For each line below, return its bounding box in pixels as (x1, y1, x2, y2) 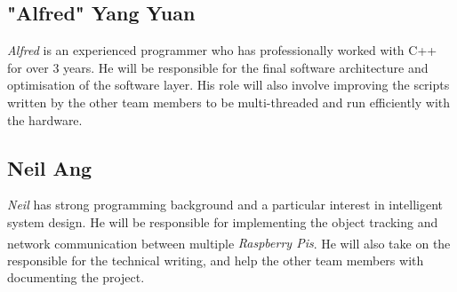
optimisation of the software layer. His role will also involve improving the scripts (7, 75, 450, 94)
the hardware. (7, 110, 83, 129)
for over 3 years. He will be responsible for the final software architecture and (7, 58, 429, 76)
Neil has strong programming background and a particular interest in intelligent (7, 195, 444, 214)
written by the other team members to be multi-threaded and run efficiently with (7, 92, 451, 111)
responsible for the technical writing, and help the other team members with (7, 250, 424, 269)
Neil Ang (7, 154, 92, 181)
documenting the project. (7, 268, 145, 287)
